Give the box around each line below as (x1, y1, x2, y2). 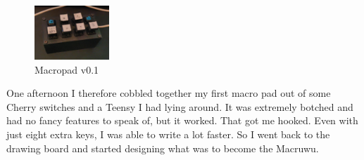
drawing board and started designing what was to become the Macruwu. (6, 140, 319, 155)
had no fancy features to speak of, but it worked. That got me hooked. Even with (6, 113, 358, 128)
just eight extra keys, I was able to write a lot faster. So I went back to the (6, 126, 330, 141)
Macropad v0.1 (34, 62, 99, 76)
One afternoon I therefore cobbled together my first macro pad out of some (6, 86, 331, 100)
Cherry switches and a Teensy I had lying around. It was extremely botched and (6, 99, 353, 114)
